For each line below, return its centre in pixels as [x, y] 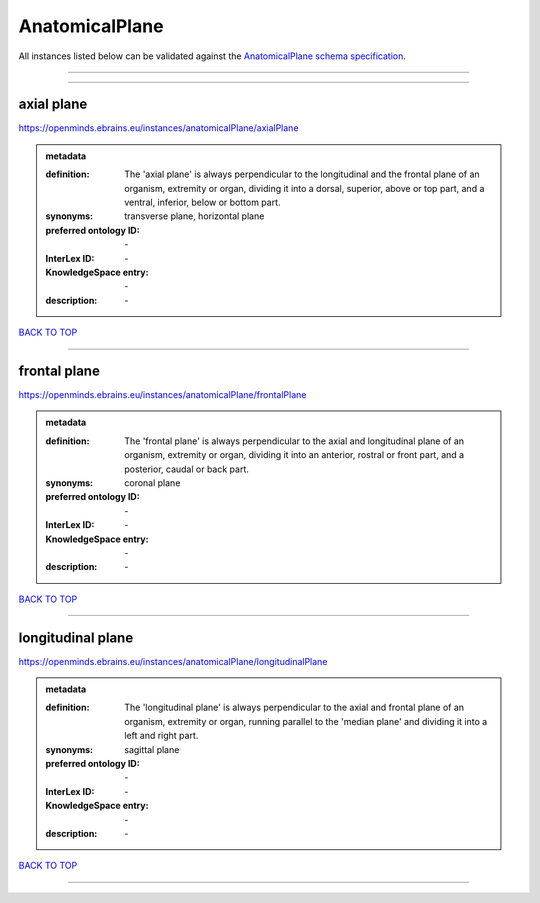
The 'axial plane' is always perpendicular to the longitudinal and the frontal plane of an [302, 174]
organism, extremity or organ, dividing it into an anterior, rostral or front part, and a [294, 455]
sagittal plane [152, 749]
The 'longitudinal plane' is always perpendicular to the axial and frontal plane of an [294, 707]
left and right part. [161, 736]
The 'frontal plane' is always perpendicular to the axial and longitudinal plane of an [294, 441]
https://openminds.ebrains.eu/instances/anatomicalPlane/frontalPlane [162, 395]
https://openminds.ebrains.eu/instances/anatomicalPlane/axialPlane [158, 128]
